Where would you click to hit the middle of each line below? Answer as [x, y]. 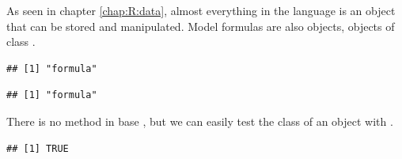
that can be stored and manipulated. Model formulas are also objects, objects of [201, 26]
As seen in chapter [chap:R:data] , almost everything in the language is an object [201, 10]
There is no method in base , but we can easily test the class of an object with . [200, 121]
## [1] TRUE [38, 148]
